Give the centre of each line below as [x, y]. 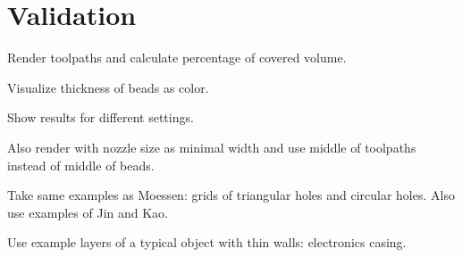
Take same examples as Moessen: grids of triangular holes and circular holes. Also [231, 195]
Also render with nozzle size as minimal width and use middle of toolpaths [212, 147]
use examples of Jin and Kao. [88, 212]
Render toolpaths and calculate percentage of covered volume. [177, 58]
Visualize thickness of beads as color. [108, 87]
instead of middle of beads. [81, 165]
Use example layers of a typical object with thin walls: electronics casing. [207, 242]
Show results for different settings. [101, 117]
